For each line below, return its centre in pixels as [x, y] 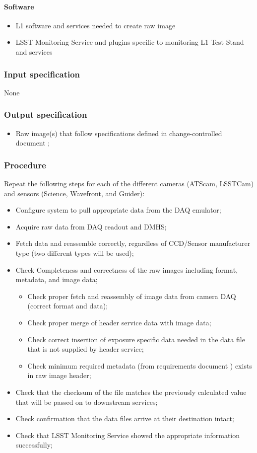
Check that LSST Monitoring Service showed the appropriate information [128, 435]
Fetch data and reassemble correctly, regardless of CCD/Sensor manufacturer [133, 243]
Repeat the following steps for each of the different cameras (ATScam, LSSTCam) [129, 184]
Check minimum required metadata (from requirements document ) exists [140, 365]
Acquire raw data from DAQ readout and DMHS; [91, 226]
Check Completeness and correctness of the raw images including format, [127, 269]
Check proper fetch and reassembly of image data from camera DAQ [132, 296]
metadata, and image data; [57, 279]
